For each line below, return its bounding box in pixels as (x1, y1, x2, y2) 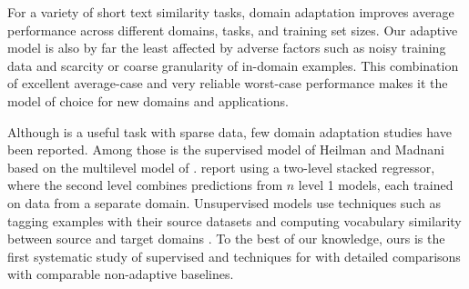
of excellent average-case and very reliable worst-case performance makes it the (7, 74, 448, 93)
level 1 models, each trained (298, 175, 454, 194)
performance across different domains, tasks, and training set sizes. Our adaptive (7, 20, 458, 39)
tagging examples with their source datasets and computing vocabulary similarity (7, 211, 462, 230)
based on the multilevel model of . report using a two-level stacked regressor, (7, 157, 435, 176)
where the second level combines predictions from (7, 175, 283, 194)
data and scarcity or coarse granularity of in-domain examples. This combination (7, 55, 459, 75)
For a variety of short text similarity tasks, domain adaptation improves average (7, 3, 454, 21)
